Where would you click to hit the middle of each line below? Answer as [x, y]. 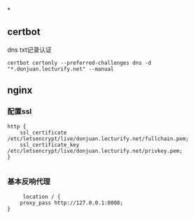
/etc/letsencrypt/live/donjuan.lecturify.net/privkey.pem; [95, 151]
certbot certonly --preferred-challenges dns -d [79, 63]
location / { [42, 197]
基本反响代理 [29, 182]
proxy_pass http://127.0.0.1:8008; [72, 203]
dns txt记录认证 [30, 50]
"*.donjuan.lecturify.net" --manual [60, 69]
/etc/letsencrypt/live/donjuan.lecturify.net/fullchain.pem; [98, 139]
